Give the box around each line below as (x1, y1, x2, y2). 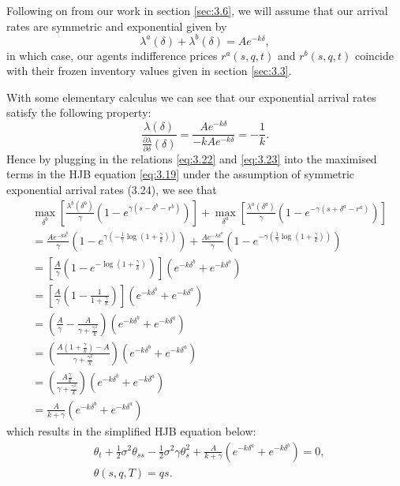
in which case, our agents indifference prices (6, 47, 218, 63)
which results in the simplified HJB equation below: (6, 422, 256, 439)
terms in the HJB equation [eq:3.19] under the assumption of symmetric (6, 166, 355, 182)
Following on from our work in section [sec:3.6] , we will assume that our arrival (6, 2, 388, 18)
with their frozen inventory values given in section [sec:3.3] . (6, 62, 292, 79)
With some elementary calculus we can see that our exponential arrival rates (6, 88, 376, 105)
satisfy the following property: (6, 104, 151, 121)
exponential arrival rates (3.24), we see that (6, 181, 217, 198)
